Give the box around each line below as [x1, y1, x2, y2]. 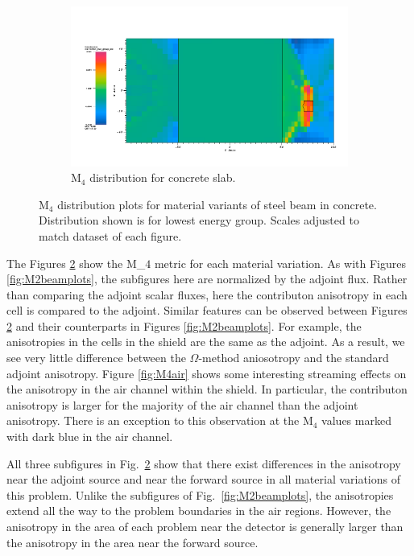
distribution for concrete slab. [89, 169, 236, 186]
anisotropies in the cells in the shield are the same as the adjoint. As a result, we [6, 333, 405, 350]
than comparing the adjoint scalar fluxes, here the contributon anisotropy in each [6, 286, 408, 303]
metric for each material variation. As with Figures [154, 254, 406, 271]
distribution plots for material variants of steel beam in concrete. [57, 196, 377, 212]
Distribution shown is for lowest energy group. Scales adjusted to [39, 212, 359, 229]
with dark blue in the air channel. [6, 428, 173, 445]
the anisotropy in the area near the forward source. [6, 533, 259, 550]
